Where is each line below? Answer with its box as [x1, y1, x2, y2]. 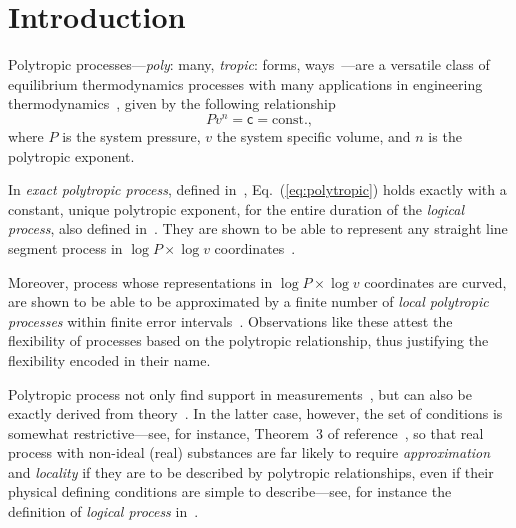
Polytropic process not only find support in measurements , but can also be [8, 383, 473, 404]
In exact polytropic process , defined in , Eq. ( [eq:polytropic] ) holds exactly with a [8, 179, 507, 200]
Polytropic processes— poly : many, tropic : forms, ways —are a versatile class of [8, 54, 490, 75]
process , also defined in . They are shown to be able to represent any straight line [8, 218, 508, 239]
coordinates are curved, [364, 271, 507, 292]
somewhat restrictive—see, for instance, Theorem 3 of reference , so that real [8, 422, 484, 443]
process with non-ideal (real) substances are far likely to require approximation [8, 442, 491, 463]
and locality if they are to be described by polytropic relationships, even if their [8, 461, 494, 482]
